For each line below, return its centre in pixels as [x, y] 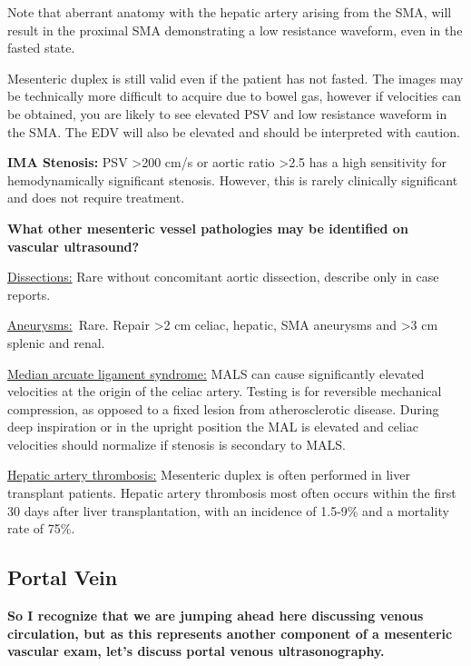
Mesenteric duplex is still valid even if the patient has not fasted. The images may [235, 78]
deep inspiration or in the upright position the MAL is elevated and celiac [213, 427]
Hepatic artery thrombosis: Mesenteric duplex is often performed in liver [209, 475]
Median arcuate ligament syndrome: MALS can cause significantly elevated [216, 373]
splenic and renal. [56, 342]
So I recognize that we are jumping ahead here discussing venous [216, 616]
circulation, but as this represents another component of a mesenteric [230, 633]
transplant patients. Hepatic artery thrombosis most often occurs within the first [232, 493]
